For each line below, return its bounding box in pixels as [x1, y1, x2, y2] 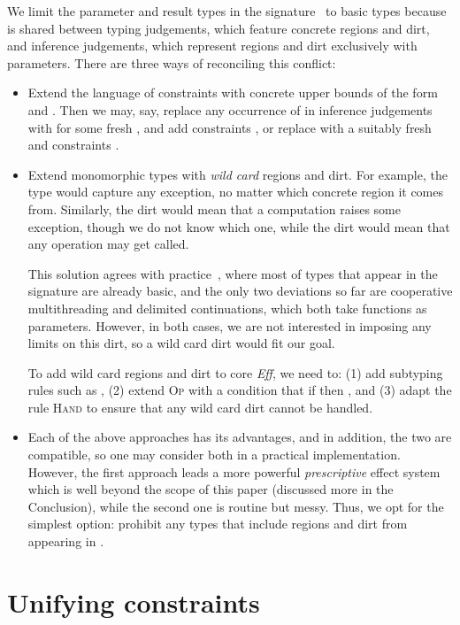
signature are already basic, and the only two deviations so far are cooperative [27, 282, 453, 300]
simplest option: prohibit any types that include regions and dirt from [27, 514, 408, 533]
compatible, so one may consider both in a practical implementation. [27, 445, 401, 464]
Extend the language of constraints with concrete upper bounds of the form [27, 83, 438, 102]
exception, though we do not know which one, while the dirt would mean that [27, 217, 450, 235]
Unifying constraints [7, 583, 260, 620]
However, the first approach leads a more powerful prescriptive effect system [27, 462, 441, 481]
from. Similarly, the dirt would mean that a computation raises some [27, 199, 401, 218]
